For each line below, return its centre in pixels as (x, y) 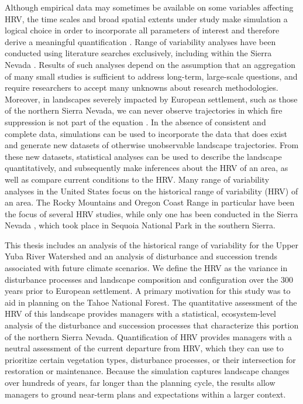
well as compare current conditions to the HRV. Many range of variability (137, 179)
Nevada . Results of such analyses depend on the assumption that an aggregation (150, 64)
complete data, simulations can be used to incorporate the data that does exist (146, 133)
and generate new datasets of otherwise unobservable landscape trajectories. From (152, 145)
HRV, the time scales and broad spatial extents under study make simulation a (146, 18)
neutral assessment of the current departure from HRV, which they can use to (144, 348)
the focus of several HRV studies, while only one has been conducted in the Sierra (151, 213)
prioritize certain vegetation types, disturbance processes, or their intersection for (150, 359)
